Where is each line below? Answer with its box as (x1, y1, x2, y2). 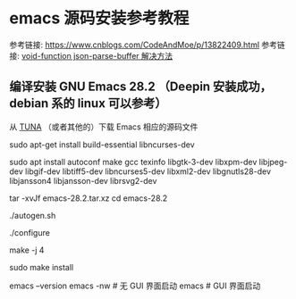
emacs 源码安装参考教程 (9, 8, 190, 29)
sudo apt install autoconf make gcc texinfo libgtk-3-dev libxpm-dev (9, 156, 258, 167)
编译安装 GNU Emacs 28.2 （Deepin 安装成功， (9, 79, 273, 95)
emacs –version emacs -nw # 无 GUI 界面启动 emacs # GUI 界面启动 (9, 280, 261, 291)
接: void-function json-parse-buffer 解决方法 (9, 50, 173, 61)
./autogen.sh (9, 210, 56, 220)
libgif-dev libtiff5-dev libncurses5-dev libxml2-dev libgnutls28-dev (25, 166, 271, 177)
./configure (9, 227, 51, 237)
